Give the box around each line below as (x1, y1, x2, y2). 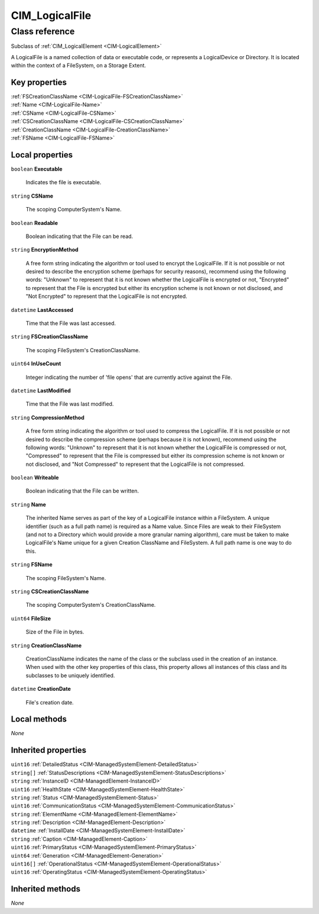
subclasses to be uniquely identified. (25, 672, 115, 679)
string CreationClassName (11, 642, 82, 649)
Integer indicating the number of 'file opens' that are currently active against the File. (25, 374, 233, 381)
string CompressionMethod (11, 414, 85, 421)
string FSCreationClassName (11, 333, 89, 340)
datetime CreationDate (11, 685, 71, 693)
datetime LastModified (11, 387, 71, 394)
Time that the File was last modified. (25, 400, 114, 408)
